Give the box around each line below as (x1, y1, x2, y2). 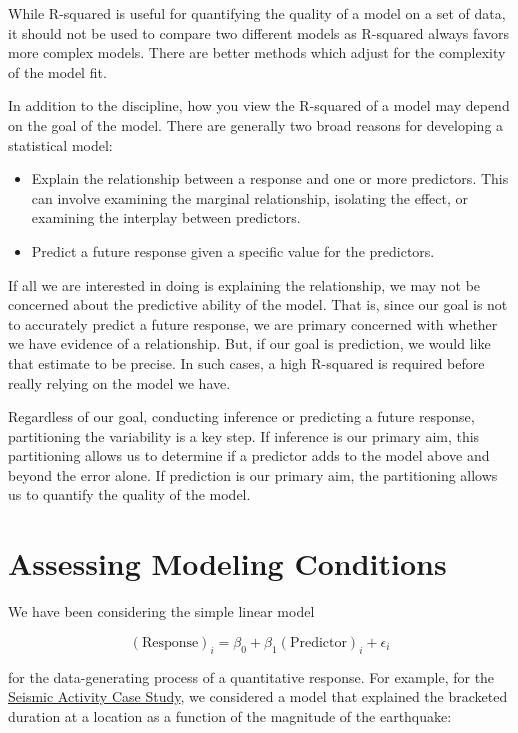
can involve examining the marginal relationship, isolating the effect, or (31, 187, 469, 208)
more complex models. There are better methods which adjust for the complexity (8, 42, 506, 63)
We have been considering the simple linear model (8, 601, 315, 622)
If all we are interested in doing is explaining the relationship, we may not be (8, 274, 481, 295)
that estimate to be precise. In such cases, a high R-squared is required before (8, 352, 485, 373)
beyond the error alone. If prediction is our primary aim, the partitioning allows (8, 464, 498, 485)
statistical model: (8, 134, 113, 155)
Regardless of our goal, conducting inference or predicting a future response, (8, 406, 475, 427)
